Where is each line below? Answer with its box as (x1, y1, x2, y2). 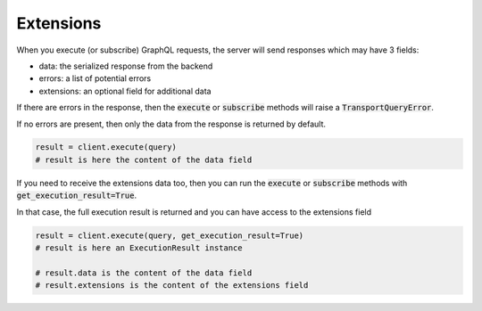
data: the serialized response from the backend (38, 61, 213, 71)
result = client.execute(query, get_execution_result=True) (35, 230, 304, 241)
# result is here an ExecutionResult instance (35, 243, 243, 253)
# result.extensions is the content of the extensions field (35, 281, 309, 291)
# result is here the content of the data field (35, 154, 253, 165)
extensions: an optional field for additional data (38, 86, 212, 96)
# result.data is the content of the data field (35, 267, 253, 278)
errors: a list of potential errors (38, 73, 152, 84)
